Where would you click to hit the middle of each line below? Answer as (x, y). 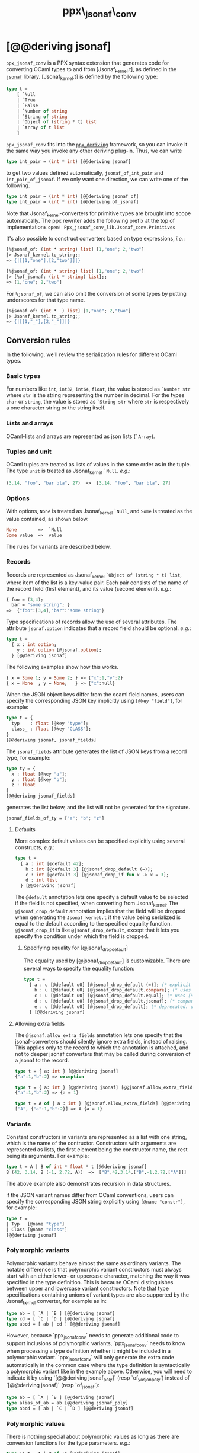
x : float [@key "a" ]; (39, 774)
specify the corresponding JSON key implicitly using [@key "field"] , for (94, 701)
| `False (28, 105)
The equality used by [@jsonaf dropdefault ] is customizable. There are (107, 961)
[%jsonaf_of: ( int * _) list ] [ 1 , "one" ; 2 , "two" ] (69, 311)
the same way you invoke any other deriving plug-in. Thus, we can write (94, 151)
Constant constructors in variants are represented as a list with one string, (97, 1137)
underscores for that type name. (46, 300)
